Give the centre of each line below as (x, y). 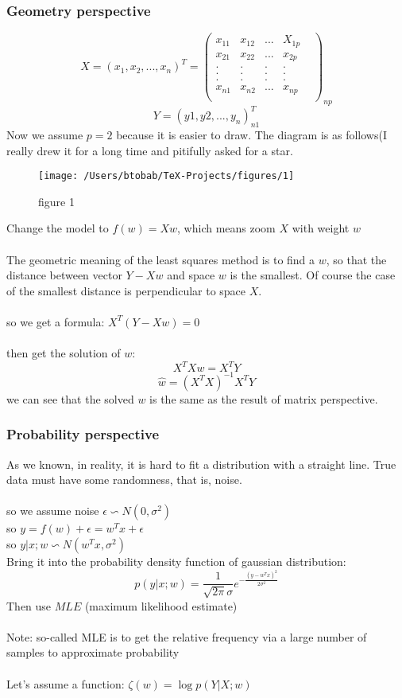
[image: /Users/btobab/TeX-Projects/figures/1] (166, 176)
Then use (29, 605)
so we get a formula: (56, 321)
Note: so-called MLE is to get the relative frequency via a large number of (187, 636)
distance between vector (64, 275)
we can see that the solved (70, 398)
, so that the (356, 259)
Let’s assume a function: (66, 683)
